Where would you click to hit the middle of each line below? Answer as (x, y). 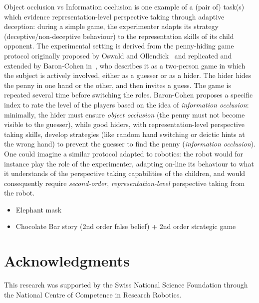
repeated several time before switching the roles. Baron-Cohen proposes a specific (129, 95)
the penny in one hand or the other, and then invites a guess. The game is (118, 85)
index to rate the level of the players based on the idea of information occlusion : (127, 104)
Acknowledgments (67, 261)
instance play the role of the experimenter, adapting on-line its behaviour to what (129, 163)
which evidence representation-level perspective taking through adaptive (114, 16)
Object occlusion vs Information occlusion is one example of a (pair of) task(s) (124, 6)
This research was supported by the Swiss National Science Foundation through (126, 285)
